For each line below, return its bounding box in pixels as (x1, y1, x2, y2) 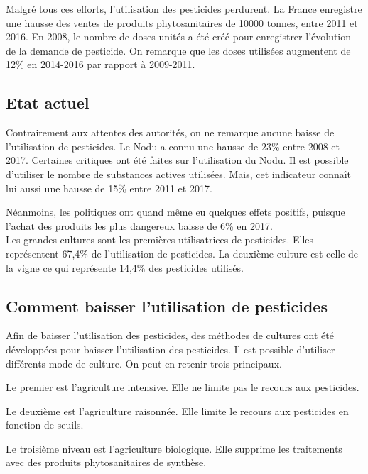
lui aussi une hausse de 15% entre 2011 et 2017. (6, 180, 212, 195)
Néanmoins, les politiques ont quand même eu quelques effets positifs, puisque (6, 204, 345, 219)
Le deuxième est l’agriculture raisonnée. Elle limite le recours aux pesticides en (6, 403, 349, 418)
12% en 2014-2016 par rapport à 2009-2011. (6, 57, 195, 72)
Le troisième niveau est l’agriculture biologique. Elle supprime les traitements (6, 441, 342, 456)
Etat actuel (6, 92, 90, 114)
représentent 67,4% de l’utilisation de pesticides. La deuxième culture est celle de (6, 246, 359, 260)
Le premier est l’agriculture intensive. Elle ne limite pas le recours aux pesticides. (6, 380, 359, 395)
